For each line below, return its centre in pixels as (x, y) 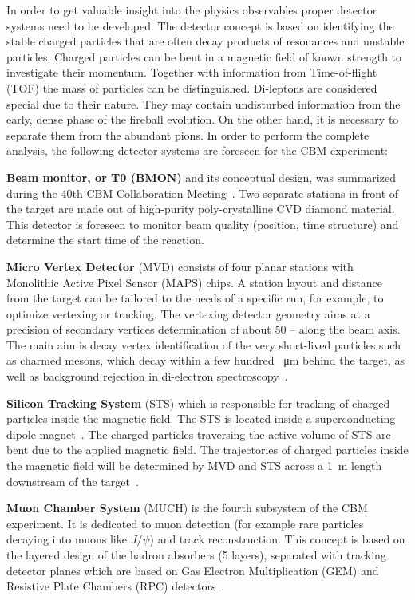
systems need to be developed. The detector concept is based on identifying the (200, 25)
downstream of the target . (73, 481)
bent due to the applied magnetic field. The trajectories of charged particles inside (207, 450)
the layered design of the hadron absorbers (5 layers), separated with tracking (196, 555)
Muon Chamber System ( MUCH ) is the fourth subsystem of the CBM (187, 508)
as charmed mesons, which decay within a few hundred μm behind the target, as (206, 360)
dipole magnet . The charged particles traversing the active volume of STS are (199, 434)
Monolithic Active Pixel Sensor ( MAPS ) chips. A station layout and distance (194, 282)
